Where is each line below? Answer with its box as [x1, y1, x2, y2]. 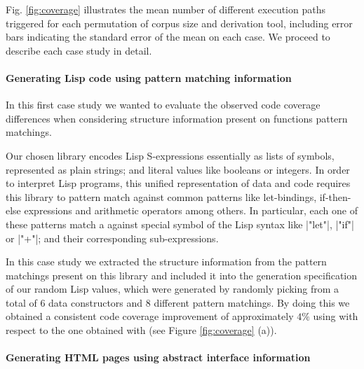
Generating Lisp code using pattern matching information [6, 70, 292, 85]
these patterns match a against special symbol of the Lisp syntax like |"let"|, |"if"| [6, 216, 354, 231]
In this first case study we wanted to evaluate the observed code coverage [6, 97, 321, 112]
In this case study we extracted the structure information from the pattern [6, 254, 327, 269]
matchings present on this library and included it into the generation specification [6, 267, 358, 282]
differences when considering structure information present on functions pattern [6, 111, 348, 125]
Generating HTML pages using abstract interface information [6, 350, 311, 365]
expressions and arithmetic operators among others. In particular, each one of [24, 203, 358, 218]
